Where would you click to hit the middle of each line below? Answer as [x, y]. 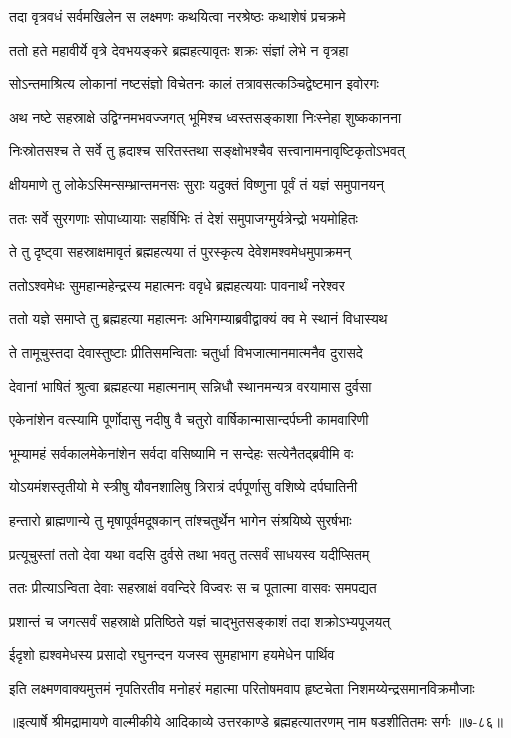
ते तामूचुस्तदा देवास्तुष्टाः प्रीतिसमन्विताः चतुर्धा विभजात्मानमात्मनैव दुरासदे [186, 351]
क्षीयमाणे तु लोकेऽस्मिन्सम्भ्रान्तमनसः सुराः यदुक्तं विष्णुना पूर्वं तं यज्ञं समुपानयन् [197, 183]
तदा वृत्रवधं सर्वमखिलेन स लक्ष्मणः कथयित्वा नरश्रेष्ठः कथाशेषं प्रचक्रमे [177, 16]
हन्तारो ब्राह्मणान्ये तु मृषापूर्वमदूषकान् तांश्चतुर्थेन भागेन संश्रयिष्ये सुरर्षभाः [180, 519]
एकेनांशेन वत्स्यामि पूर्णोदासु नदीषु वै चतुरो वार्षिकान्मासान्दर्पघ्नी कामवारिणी [189, 419]
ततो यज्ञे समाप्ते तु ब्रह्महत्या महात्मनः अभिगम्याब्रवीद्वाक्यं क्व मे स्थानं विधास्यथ [198, 318]
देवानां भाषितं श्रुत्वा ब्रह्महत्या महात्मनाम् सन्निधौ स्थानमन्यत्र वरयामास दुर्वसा [190, 385]
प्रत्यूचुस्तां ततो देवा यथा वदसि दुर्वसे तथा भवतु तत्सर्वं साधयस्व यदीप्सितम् [189, 553]
